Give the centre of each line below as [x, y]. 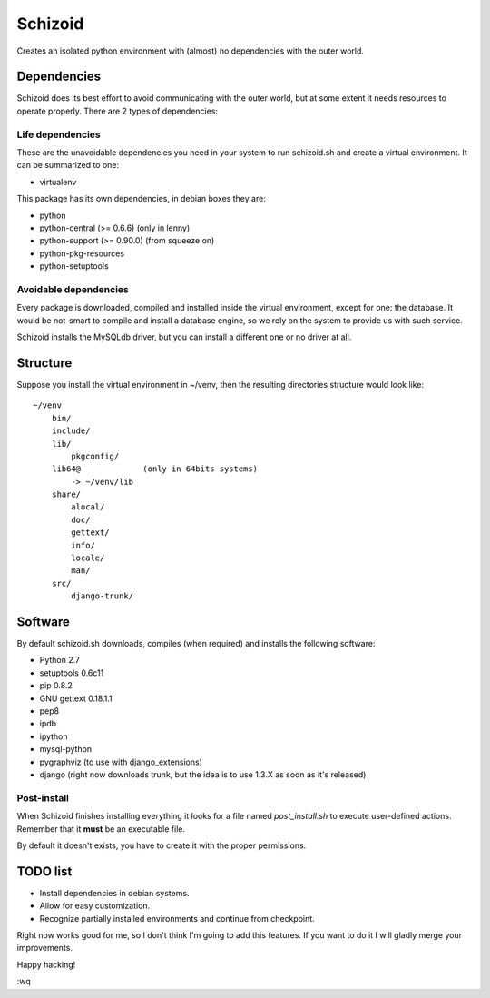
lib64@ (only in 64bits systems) [155, 469]
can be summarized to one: [68, 165]
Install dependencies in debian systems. [114, 893]
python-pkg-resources [82, 253]
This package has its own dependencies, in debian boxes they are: [142, 199]
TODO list [44, 871]
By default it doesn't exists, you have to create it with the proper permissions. [162, 845]
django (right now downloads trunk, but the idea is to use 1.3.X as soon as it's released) [203, 775]
